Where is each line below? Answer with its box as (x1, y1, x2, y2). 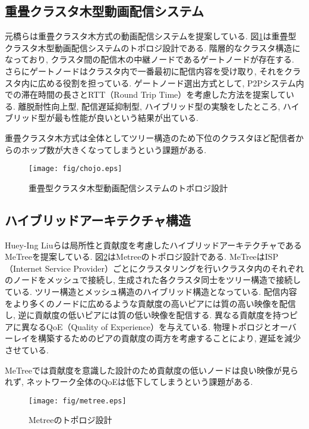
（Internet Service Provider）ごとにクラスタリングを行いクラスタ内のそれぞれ (5, 262, 304, 274)
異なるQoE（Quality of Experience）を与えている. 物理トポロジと (21, 320, 272, 332)
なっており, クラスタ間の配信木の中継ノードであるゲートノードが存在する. (5, 53, 294, 66)
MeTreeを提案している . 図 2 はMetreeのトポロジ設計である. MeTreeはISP (5, 250, 279, 263)
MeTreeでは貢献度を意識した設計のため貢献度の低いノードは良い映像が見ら (5, 363, 298, 376)
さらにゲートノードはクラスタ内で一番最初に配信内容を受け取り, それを (5, 64, 285, 77)
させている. (5, 343, 49, 356)
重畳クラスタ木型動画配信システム (5, 2, 204, 20)
